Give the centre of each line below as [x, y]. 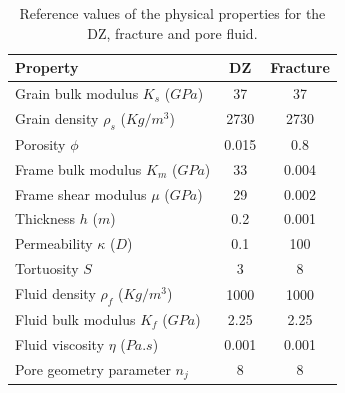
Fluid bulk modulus [75, 319]
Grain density [57, 117]
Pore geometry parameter [93, 368]
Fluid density [55, 292]
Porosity [40, 143]
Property [47, 67]
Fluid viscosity [60, 343]
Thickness [45, 218]
